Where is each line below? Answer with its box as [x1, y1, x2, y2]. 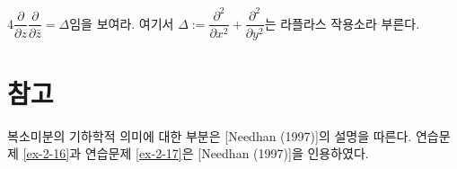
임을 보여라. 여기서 [69, 13, 174, 32]
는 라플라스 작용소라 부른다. [264, 13, 420, 32]
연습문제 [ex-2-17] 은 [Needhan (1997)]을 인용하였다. [84, 144, 369, 163]
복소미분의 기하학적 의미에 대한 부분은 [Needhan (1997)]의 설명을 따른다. [7, 126, 412, 145]
